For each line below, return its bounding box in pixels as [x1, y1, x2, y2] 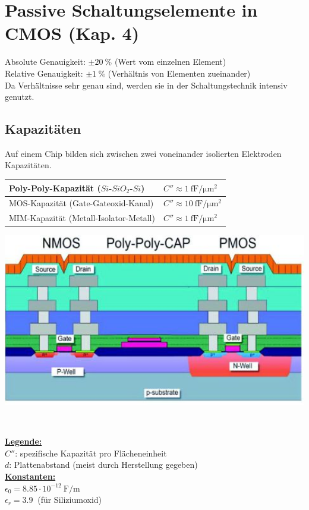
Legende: [5, 435, 42, 448]
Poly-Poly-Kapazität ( [9, 181, 101, 194]
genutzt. [5, 90, 34, 103]
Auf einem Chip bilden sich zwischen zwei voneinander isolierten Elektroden [5, 147, 282, 159]
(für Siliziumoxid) [37, 493, 102, 506]
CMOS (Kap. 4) [5, 21, 140, 45]
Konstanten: [5, 470, 56, 483]
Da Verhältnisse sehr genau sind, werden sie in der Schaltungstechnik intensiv [5, 78, 288, 91]
